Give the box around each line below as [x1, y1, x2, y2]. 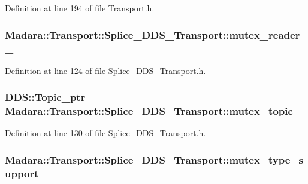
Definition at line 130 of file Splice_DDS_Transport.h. [5, 127, 206, 139]
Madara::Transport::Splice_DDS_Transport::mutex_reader [5, 27, 300, 42]
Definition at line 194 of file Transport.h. [5, 2, 155, 14]
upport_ [5, 165, 47, 180]
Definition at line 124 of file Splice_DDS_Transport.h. [5, 64, 206, 76]
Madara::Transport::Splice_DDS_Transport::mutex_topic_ [5, 103, 302, 118]
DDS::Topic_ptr [5, 90, 86, 105]
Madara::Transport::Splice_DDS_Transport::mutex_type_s [5, 152, 304, 167]
